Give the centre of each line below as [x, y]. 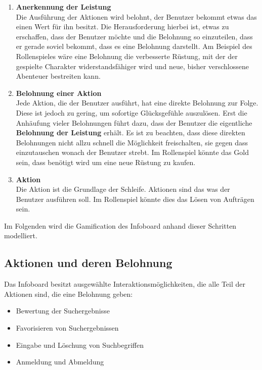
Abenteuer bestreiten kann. [58, 76]
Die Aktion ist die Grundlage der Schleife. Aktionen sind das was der [123, 189]
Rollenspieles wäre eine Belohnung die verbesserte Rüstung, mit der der [127, 56]
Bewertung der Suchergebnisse [63, 311]
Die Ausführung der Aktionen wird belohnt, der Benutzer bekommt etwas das [136, 16]
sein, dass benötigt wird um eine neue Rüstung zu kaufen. [106, 162]
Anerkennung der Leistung [63, 7]
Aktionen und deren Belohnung [88, 263]
